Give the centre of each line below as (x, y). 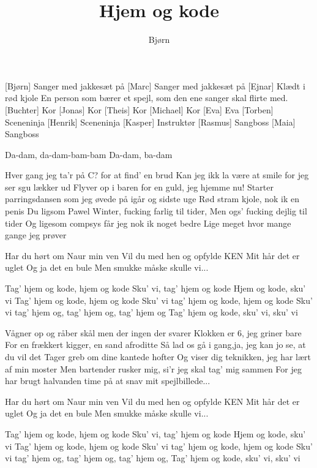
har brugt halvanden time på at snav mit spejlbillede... (108, 381)
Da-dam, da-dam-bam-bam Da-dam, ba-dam (89, 154)
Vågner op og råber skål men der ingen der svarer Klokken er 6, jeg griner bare (153, 332)
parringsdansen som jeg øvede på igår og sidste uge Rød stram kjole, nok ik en (152, 199)
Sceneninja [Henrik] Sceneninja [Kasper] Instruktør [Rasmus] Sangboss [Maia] (150, 122)
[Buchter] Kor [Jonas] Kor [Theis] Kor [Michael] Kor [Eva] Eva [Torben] (139, 109)
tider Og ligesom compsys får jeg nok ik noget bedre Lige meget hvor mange (148, 223)
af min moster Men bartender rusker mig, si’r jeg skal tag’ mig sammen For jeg (153, 368)
